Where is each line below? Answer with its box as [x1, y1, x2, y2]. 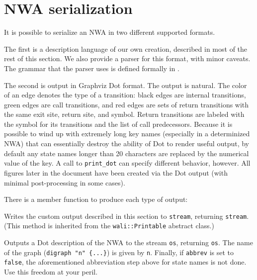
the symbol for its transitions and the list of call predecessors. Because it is [4, 118, 233, 129]
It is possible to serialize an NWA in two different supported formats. [4, 27, 215, 37]
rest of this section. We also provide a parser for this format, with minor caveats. [4, 53, 251, 64]
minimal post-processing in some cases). [4, 177, 125, 187]
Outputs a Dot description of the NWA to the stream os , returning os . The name [4, 237, 253, 247]
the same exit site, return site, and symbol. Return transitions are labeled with [4, 109, 245, 119]
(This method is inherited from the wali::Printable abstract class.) [4, 220, 214, 231]
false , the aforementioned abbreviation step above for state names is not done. [4, 257, 247, 267]
